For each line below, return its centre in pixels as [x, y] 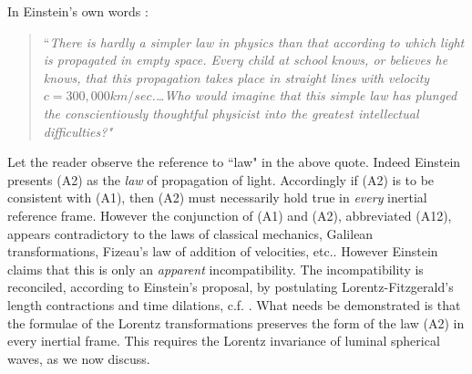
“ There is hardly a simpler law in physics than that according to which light [254, 42]
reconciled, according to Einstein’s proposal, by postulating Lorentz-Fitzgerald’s [231, 287]
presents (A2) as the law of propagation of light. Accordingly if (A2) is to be [221, 179]
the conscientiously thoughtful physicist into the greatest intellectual [231, 113]
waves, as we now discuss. [79, 358]
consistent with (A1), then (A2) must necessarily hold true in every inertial [217, 197]
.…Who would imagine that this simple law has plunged [304, 95]
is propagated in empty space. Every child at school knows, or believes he [246, 60]
